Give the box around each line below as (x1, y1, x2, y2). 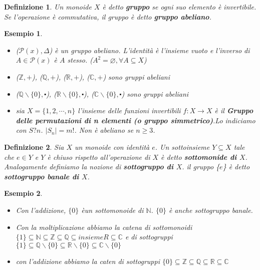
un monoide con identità (75, 141, 150, 152)
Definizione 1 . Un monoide (4, 2, 92, 12)
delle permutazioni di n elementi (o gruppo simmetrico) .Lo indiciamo (16, 115, 255, 125)
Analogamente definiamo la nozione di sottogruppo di (4, 161, 173, 172)
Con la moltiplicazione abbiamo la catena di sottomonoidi (16, 221, 192, 232)
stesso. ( (67, 55, 93, 65)
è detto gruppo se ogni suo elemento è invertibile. (102, 2, 256, 12)
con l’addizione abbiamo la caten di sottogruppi (16, 255, 160, 266)
